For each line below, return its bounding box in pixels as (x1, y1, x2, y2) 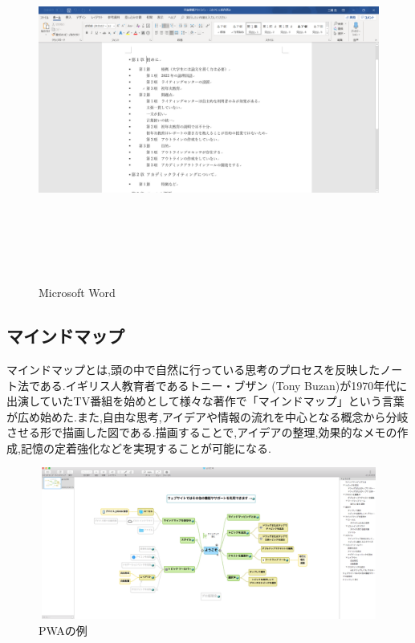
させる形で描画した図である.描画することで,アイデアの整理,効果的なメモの (6, 424, 397, 441)
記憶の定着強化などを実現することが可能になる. (20, 439, 271, 456)
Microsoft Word (39, 284, 116, 301)
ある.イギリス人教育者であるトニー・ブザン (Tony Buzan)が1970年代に (39, 376, 408, 393)
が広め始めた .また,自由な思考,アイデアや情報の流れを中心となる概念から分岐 (6, 408, 409, 425)
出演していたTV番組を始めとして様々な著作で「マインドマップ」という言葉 (6, 393, 405, 409)
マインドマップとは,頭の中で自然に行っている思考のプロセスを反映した (6, 360, 380, 377)
